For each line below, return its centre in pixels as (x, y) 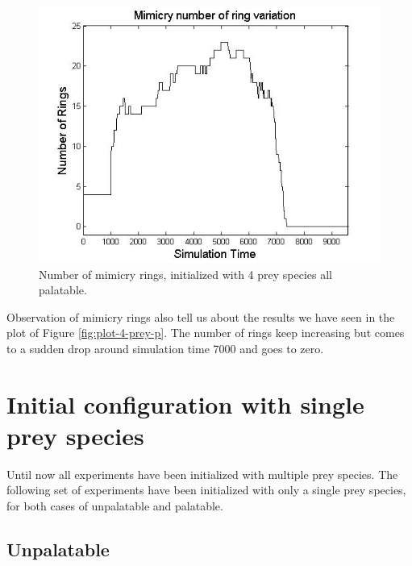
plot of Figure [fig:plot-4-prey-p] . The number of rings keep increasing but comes (206, 333)
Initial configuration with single (185, 404)
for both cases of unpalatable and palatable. (115, 506)
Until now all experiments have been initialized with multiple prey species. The (202, 474)
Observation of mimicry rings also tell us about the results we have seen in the (201, 316)
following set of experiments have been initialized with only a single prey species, (206, 490)
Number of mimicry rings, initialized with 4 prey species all (185, 274)
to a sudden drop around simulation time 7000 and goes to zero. (165, 348)
